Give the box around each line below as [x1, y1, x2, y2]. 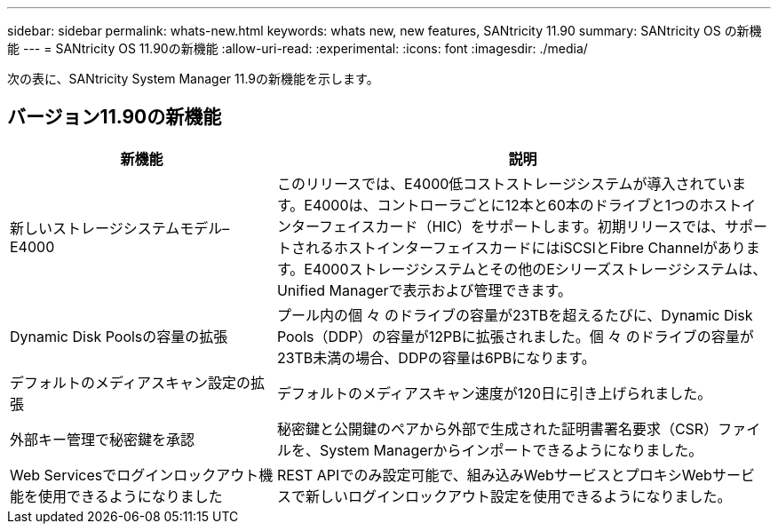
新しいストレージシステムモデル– [10, 218, 230, 237]
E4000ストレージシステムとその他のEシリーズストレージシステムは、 [304, 259, 767, 278]
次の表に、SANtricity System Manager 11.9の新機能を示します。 [7, 71, 379, 86]
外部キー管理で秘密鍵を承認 [10, 430, 195, 448]
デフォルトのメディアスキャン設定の [10, 373, 250, 392]
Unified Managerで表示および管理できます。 [276, 281, 572, 299]
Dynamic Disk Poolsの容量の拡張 [10, 327, 228, 345]
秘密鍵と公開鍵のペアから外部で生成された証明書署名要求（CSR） [276, 419, 718, 438]
